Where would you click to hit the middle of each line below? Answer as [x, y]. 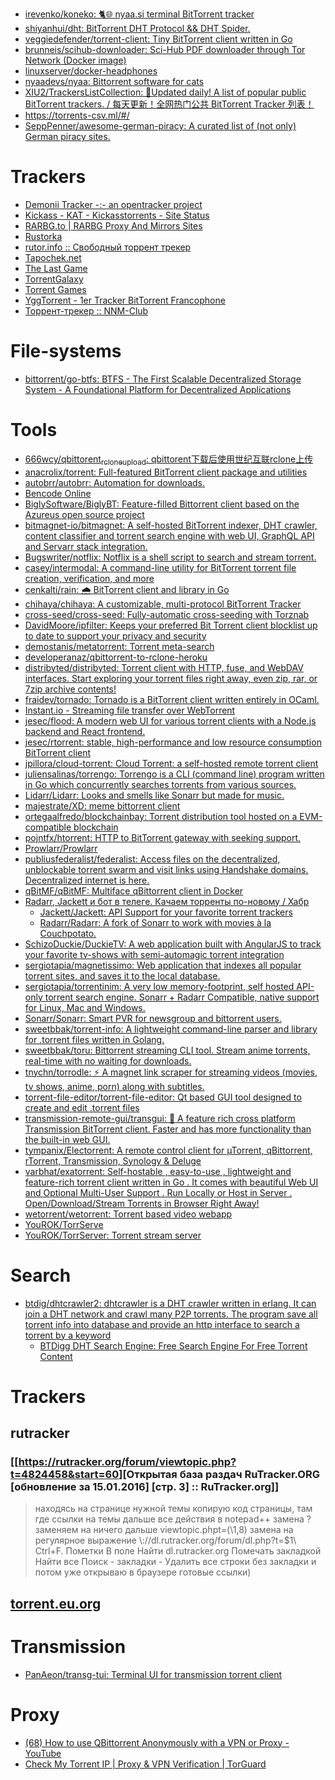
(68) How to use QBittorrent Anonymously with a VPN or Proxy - [157, 1742]
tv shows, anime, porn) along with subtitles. [114, 1086]
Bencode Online [58, 493]
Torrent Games [55, 289]
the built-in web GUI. [67, 1139]
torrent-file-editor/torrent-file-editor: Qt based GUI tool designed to [163, 1097]
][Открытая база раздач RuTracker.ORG [219, 1475]
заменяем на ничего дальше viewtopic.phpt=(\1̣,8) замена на [164, 1530]
